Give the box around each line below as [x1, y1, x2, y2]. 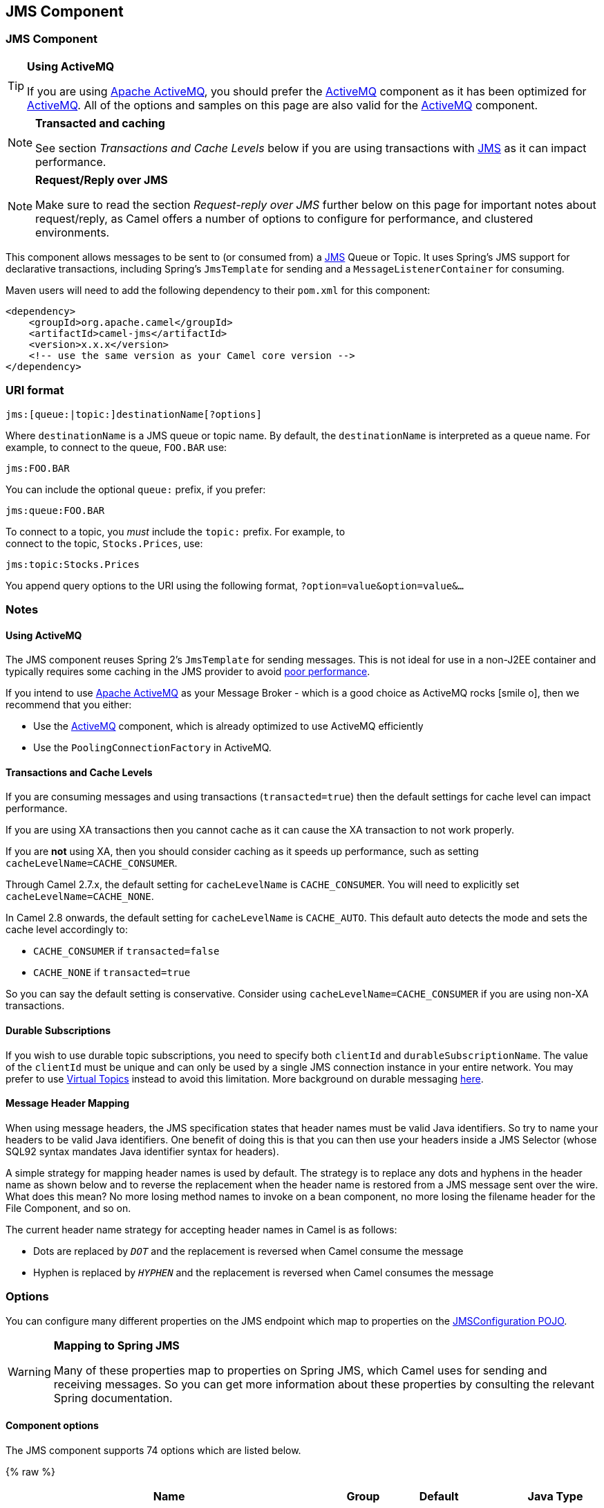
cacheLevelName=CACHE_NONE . [6, 890, 154, 903]
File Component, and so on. [6, 1202, 131, 1214]
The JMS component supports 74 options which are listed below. [6, 1444, 301, 1456]
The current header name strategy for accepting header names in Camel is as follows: [6, 1223, 397, 1235]
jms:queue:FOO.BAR [6, 504, 105, 516]
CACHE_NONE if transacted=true [33, 966, 191, 979]
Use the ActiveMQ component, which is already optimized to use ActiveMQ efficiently [33, 720, 424, 733]
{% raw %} [6, 1465, 55, 1478]
